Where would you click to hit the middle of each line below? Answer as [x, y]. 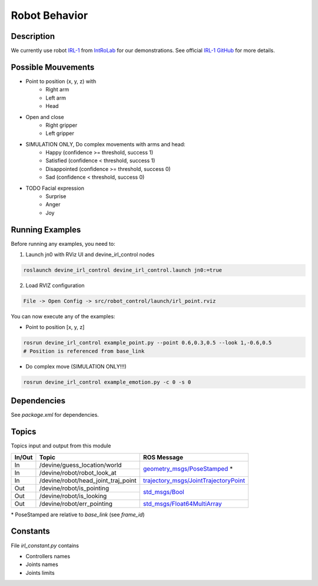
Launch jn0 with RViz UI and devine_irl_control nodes [90, 255]
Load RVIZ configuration [55, 285]
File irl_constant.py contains [45, 545]
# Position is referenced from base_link [84, 351]
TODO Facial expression [55, 188]
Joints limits [40, 572]
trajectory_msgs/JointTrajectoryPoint [194, 480]
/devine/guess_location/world [80, 465]
